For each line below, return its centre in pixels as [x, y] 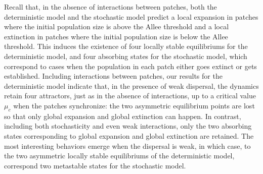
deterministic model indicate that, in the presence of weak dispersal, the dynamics [131, 85]
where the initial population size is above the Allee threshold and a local [117, 26]
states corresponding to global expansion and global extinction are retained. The [129, 135]
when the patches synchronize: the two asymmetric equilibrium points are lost [134, 105]
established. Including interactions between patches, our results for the [113, 76]
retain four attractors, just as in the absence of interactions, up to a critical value [130, 96]
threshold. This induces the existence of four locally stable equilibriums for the [126, 46]
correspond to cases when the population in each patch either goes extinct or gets [130, 66]
